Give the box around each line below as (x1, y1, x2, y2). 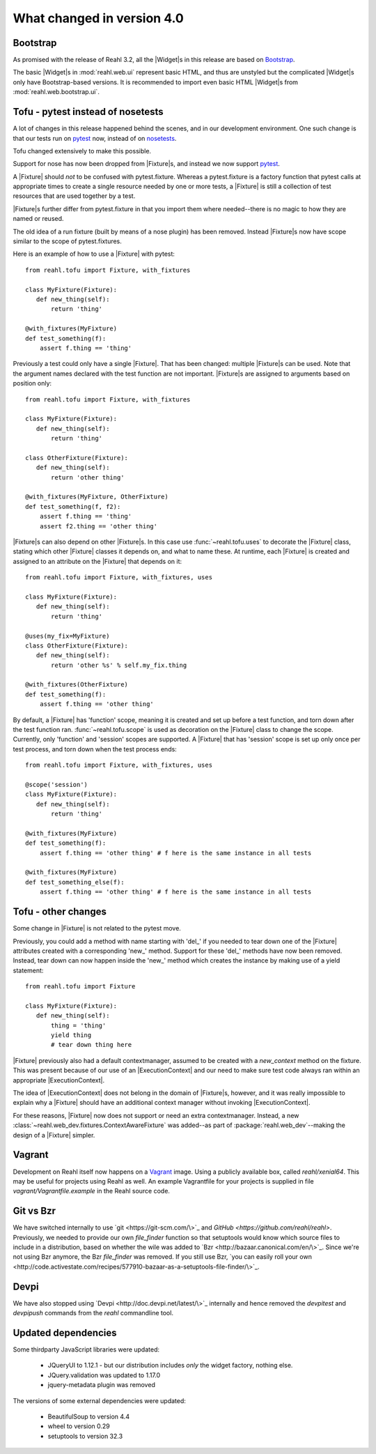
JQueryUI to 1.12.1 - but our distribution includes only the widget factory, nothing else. (47, 1361, 293, 1370)
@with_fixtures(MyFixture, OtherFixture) (25, 493, 169, 501)
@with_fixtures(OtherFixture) (25, 680, 129, 689)
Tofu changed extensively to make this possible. (13, 146, 152, 155)
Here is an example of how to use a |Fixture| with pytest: (13, 250, 175, 258)
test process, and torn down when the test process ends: (13, 744, 177, 753)
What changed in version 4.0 (13, 10, 184, 26)
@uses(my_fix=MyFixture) (25, 632, 110, 640)
